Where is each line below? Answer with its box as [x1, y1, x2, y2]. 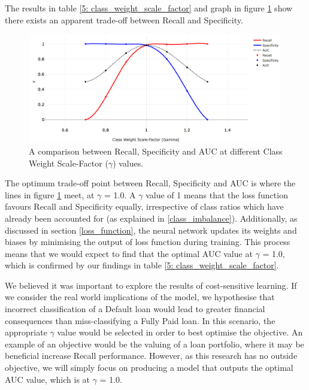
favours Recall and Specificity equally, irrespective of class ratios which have [5, 200, 284, 213]
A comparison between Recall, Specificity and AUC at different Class [29, 144, 283, 157]
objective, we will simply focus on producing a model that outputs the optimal [5, 361, 293, 374]
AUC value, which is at [5, 373, 90, 385]
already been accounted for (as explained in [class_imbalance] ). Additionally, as [5, 211, 298, 224]
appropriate [5, 326, 47, 338]
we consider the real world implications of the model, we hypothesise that [5, 291, 275, 303]
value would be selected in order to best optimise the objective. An [57, 326, 303, 338]
